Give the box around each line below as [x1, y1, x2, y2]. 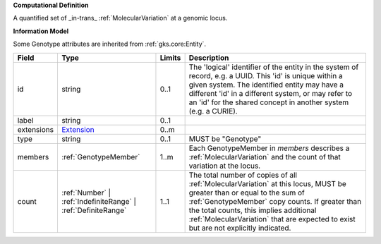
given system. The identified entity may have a [188, 80, 344, 90]
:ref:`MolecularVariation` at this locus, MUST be [188, 178, 347, 188]
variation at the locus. [188, 161, 261, 171]
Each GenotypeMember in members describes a [188, 143, 350, 153]
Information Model [13, 27, 69, 35]
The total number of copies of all [188, 170, 298, 180]
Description [188, 53, 229, 63]
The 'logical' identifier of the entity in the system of [188, 62, 359, 72]
